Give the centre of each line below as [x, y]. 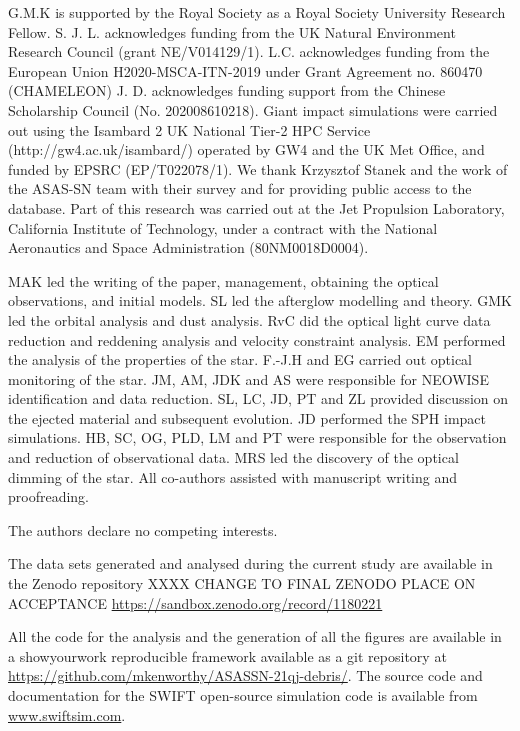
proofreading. [49, 496]
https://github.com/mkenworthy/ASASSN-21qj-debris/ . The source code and [245, 675]
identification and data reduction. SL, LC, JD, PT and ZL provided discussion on [258, 398]
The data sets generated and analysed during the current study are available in [250, 563]
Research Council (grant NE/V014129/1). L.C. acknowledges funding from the [249, 51]
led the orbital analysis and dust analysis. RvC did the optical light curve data [249, 319]
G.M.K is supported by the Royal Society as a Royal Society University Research [257, 12]
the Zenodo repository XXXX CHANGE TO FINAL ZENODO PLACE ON [242, 583]
